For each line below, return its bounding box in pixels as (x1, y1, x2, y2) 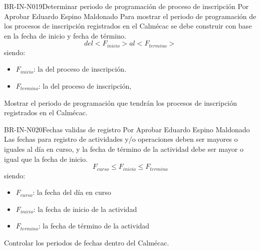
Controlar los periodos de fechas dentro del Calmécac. (4, 237, 169, 247)
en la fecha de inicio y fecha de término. (4, 30, 126, 41)
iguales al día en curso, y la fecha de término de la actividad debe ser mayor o (4, 143, 243, 154)
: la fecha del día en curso (33, 187, 111, 197)
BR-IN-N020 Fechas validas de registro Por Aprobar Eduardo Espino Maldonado (4, 124, 250, 134)
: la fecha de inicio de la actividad (33, 203, 137, 214)
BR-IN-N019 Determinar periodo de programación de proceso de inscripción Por (4, 1, 249, 11)
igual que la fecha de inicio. (4, 153, 88, 164)
